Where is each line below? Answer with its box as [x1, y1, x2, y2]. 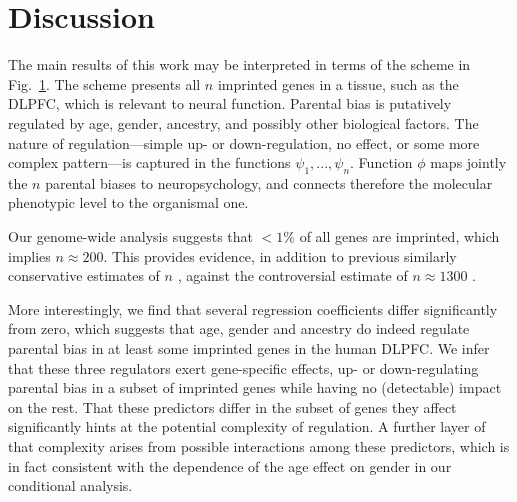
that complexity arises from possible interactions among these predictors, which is [8, 436, 510, 457]
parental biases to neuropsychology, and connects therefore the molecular [45, 172, 493, 193]
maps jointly [430, 152, 507, 173]
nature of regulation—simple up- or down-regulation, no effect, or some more [8, 132, 480, 153]
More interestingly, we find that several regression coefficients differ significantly [8, 298, 498, 319]
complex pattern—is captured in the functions [8, 152, 291, 173]
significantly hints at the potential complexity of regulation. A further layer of [8, 416, 486, 437]
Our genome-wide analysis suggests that [8, 226, 254, 247]
